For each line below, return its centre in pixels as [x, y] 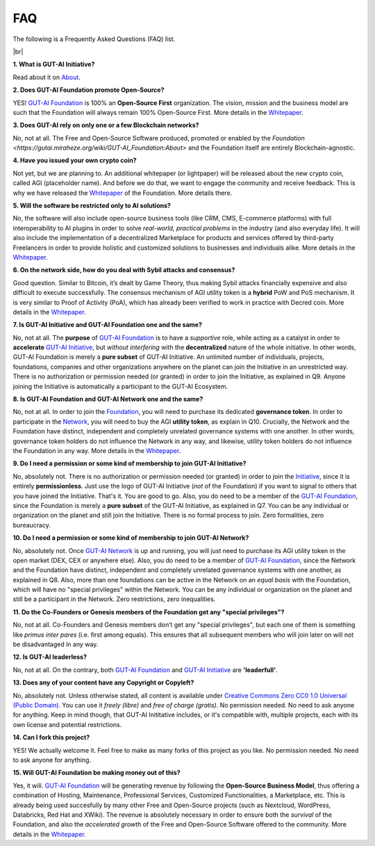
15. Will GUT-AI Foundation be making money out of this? [97, 773]
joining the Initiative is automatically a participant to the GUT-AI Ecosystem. [120, 386]
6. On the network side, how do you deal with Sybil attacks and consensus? [124, 270]
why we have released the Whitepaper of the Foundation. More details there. [123, 193]
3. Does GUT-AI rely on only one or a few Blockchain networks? [106, 125]
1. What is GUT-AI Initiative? [54, 64]
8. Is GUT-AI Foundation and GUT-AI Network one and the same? [108, 399]
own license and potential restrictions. [67, 724]
